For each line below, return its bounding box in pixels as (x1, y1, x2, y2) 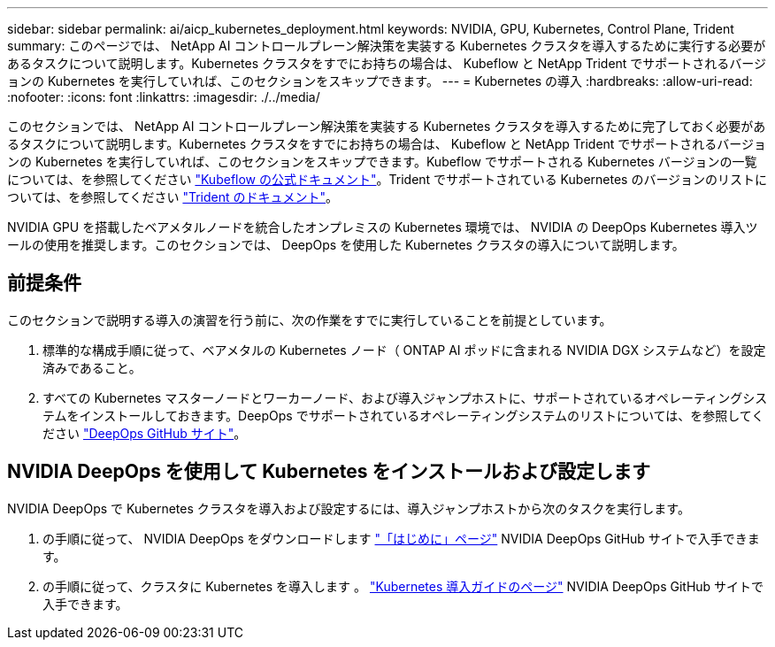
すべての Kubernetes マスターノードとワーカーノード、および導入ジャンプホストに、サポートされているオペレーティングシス (42, 389, 768, 405)
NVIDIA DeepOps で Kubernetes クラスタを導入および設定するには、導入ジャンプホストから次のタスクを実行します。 (7, 500, 690, 516)
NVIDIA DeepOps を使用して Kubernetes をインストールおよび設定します (7, 460, 651, 483)
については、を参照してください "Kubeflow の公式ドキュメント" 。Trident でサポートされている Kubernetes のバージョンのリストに (7, 172, 768, 187)
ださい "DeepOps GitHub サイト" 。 (42, 425, 247, 441)
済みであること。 (42, 359, 142, 375)
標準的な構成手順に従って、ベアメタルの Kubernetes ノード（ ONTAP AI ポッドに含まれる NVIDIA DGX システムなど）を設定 (42, 342, 766, 358)
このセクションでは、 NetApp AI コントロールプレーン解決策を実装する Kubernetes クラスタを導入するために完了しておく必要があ (7, 119, 766, 134)
